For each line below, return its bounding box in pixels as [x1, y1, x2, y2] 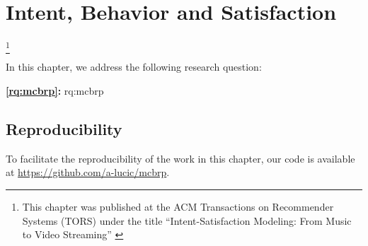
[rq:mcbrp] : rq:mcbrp [6, 83, 104, 98]
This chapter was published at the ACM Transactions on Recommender [22, 199, 334, 214]
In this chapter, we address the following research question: [6, 59, 262, 74]
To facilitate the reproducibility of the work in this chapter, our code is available [6, 151, 355, 165]
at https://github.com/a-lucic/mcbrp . [6, 165, 170, 180]
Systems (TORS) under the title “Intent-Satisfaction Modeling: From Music [22, 213, 352, 228]
